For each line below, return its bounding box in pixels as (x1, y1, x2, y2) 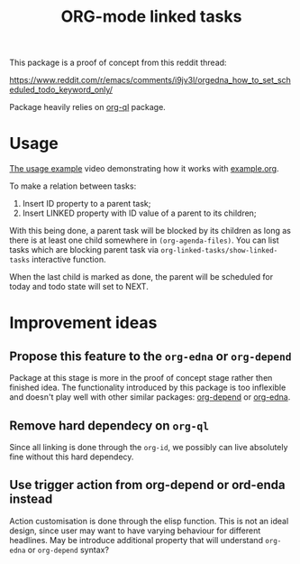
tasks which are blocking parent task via (9, 245, 159, 255)
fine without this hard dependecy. (9, 451, 134, 462)
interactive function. (31, 254, 106, 265)
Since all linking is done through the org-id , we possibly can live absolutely (9, 441, 288, 452)
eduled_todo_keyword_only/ (9, 84, 114, 96)
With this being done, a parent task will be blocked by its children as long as (9, 226, 291, 236)
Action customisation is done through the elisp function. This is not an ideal (9, 515, 289, 526)
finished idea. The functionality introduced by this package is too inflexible (9, 382, 286, 393)
